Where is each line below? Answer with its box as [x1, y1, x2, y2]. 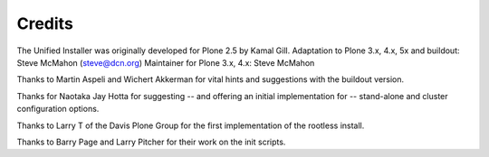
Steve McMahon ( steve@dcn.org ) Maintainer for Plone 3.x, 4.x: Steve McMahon [16, 57, 315, 68]
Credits [16, 14, 74, 33]
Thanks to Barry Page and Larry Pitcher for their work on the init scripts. [16, 136, 286, 147]
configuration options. [16, 104, 100, 115]
